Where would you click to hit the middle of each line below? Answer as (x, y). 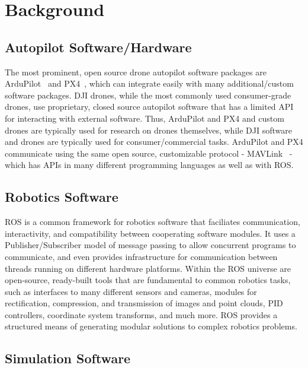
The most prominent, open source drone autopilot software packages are (136, 72)
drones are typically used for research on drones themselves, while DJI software (148, 130)
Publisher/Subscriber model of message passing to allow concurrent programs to (150, 245)
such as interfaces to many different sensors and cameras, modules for (131, 291)
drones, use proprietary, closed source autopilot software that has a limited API (149, 107)
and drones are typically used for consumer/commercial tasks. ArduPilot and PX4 (154, 142)
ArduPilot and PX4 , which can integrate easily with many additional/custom (149, 83)
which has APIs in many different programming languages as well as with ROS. (149, 165)
